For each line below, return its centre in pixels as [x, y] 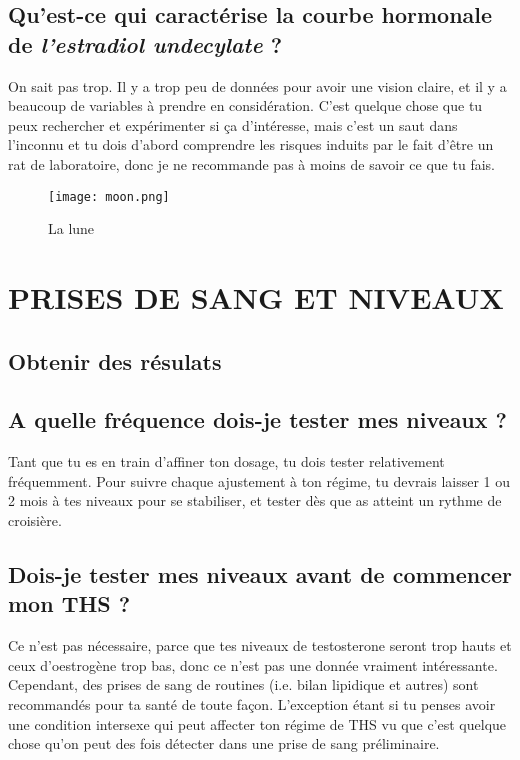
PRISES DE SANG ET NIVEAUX [256, 297]
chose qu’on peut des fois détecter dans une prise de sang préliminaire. [224, 743]
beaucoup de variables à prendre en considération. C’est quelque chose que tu [245, 105]
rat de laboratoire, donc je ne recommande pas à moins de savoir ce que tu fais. [251, 163]
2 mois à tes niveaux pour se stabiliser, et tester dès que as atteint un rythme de [255, 500]
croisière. [35, 519]
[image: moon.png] [109, 196]
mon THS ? [69, 603]
